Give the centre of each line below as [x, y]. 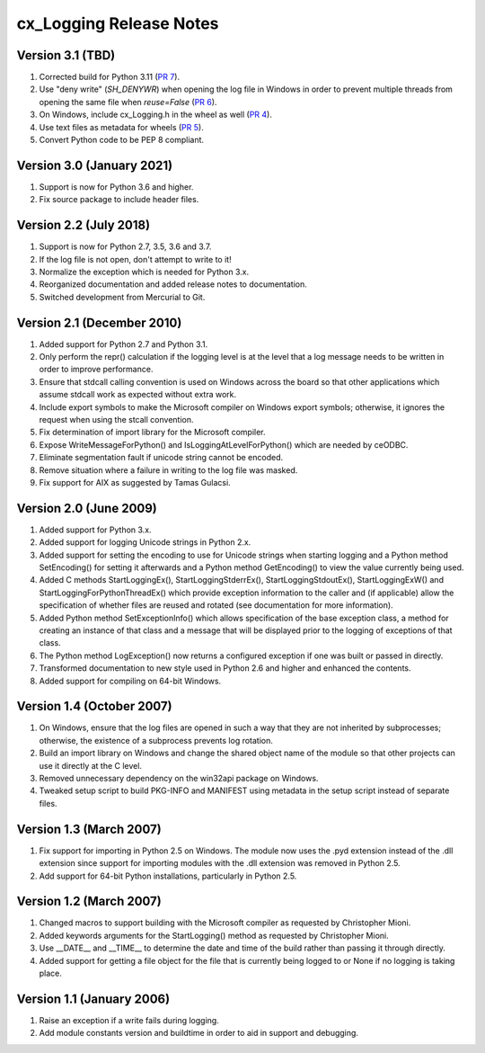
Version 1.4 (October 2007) [94, 706]
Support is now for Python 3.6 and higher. [116, 187]
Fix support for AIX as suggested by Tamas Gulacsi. [135, 482]
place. [51, 973]
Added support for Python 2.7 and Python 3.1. [123, 344]
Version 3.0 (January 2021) [95, 165]
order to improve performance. [96, 370]
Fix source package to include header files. [119, 200]
